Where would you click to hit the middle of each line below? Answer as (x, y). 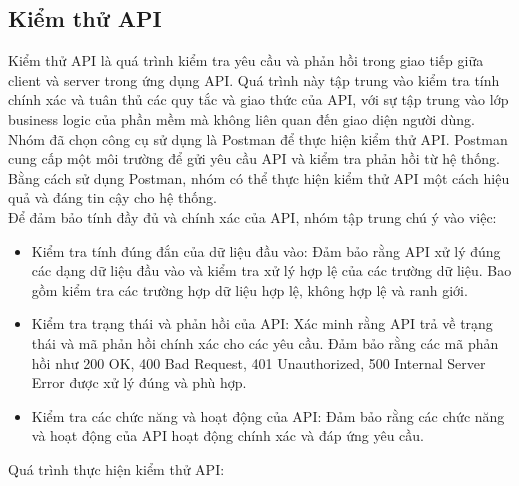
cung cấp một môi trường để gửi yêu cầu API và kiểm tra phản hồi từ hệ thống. (254, 158)
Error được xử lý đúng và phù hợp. (139, 382)
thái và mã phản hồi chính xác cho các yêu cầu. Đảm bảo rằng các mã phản (265, 342)
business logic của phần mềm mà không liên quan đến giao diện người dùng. (241, 118)
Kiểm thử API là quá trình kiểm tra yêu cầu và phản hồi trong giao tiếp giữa (246, 60)
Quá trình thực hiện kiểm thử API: (116, 468)
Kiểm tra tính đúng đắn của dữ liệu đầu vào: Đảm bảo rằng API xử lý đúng (266, 250)
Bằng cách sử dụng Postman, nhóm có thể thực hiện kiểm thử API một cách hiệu (259, 177)
